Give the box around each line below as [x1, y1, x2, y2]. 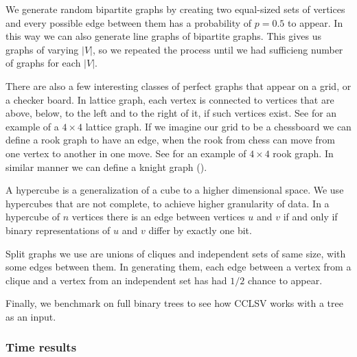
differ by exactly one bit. [148, 222, 252, 237]
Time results [5, 338, 77, 356]
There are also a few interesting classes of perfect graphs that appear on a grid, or [5, 78, 352, 93]
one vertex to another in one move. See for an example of [5, 146, 246, 160]
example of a [5, 119, 59, 133]
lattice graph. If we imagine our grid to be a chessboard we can [85, 119, 352, 133]
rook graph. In [273, 146, 334, 160]
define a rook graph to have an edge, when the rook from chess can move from [5, 133, 335, 147]
